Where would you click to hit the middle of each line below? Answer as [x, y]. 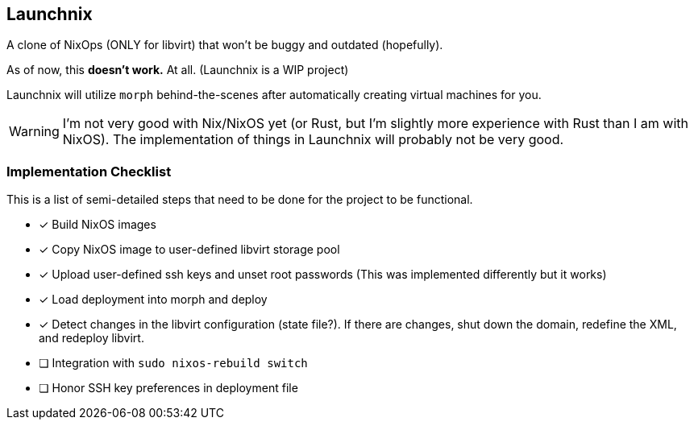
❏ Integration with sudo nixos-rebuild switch [173, 363]
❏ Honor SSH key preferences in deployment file [168, 388]
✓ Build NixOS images [98, 225]
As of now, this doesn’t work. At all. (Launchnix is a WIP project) [178, 70]
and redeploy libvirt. [91, 338]
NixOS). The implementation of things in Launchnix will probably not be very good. [313, 140]
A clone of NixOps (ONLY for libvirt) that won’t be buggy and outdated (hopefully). [225, 45]
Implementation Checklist [89, 171]
